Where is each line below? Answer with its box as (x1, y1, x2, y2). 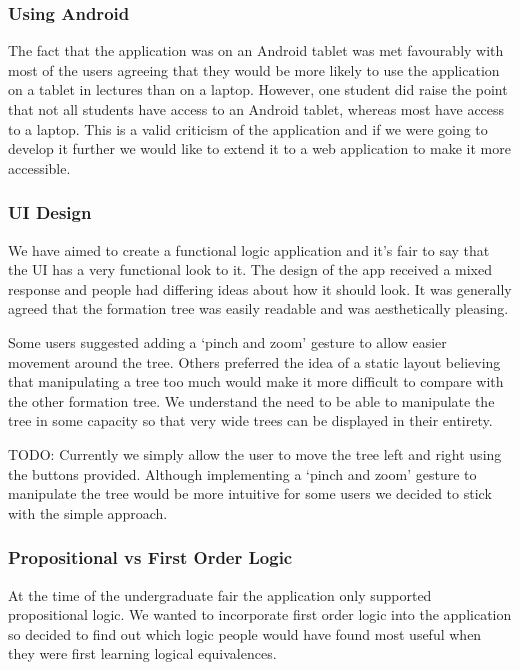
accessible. (8, 157, 71, 178)
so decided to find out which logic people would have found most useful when (8, 623, 482, 644)
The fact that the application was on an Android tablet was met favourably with (8, 40, 504, 61)
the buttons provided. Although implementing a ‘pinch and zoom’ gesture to (8, 463, 477, 484)
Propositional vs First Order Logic (8, 545, 293, 570)
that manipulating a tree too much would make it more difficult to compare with (8, 371, 504, 392)
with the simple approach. (8, 502, 168, 523)
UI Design (8, 200, 92, 225)
